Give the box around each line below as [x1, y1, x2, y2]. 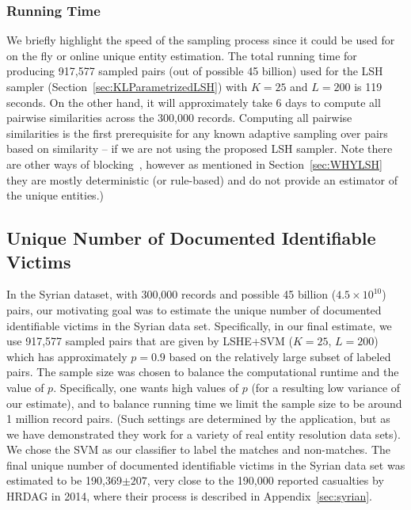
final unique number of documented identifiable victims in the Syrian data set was [6, 456, 405, 473]
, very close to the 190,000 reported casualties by [147, 472, 384, 489]
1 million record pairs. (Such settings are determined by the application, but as [6, 410, 390, 427]
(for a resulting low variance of [251, 379, 401, 395]
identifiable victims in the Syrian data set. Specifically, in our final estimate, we [6, 317, 392, 333]
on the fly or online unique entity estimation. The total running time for [6, 47, 357, 63]
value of [6, 379, 44, 395]
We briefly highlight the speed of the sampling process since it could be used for [6, 32, 395, 48]
